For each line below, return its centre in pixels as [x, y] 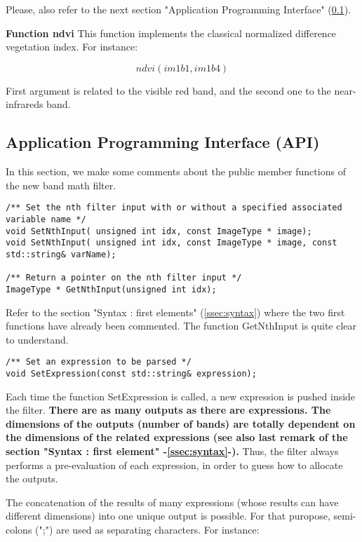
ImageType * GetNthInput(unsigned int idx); [111, 289]
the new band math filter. [61, 185]
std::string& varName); [61, 254]
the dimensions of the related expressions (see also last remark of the [177, 437]
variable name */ [46, 220]
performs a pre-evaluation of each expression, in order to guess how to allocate [174, 465]
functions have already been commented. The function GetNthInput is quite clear [181, 326]
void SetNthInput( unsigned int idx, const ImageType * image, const [172, 243]
